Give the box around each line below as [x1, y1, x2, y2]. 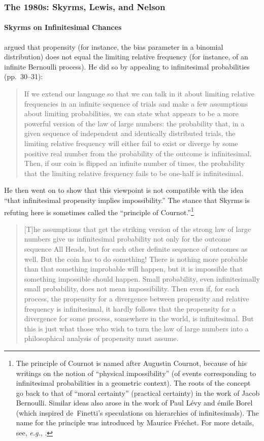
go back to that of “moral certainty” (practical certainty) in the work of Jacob [16, 387, 260, 398]
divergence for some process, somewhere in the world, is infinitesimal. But [24, 313, 254, 324]
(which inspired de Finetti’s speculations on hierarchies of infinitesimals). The [16, 407, 259, 418]
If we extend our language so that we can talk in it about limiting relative [24, 88, 255, 99]
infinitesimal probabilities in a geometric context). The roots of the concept [16, 378, 251, 388]
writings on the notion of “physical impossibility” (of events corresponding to [16, 367, 256, 378]
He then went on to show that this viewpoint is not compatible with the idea [4, 185, 244, 195]
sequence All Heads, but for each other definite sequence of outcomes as [24, 243, 248, 254]
